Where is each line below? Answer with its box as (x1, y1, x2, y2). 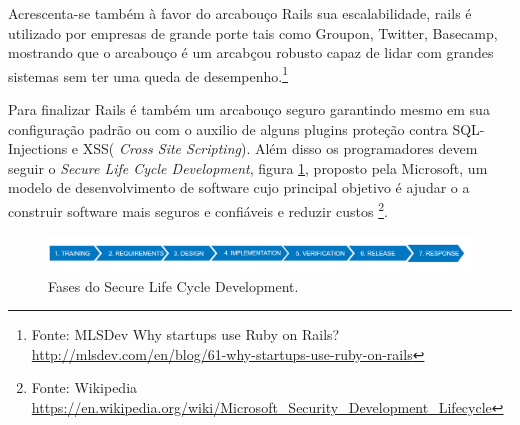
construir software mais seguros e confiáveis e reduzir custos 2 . (8, 198, 388, 221)
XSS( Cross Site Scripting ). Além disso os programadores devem (82, 138, 478, 159)
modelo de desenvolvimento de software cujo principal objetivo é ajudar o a (8, 177, 470, 198)
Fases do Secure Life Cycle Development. (48, 275, 299, 296)
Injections (8, 138, 68, 159)
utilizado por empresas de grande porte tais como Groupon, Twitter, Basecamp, (8, 22, 498, 43)
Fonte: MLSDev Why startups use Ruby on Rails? (31, 324, 340, 345)
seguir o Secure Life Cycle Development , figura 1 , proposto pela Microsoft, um (8, 157, 488, 178)
